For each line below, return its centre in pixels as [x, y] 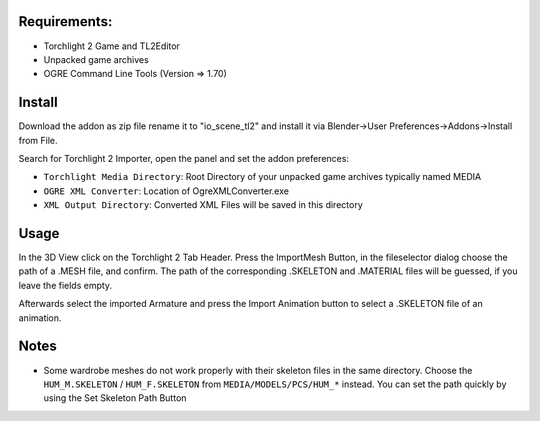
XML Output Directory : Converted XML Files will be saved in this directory [203, 205]
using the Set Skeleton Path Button [115, 398]
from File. [38, 140]
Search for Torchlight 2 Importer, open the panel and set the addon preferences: [184, 158]
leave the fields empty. [65, 285]
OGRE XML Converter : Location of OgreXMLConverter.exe [166, 191]
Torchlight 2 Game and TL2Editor [111, 46]
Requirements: [65, 21]
